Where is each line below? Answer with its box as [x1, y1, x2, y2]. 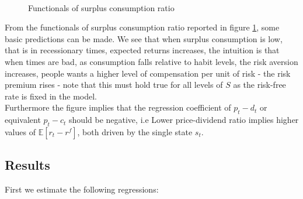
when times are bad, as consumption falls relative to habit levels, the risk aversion [5, 55, 298, 67]
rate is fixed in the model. [5, 90, 97, 102]
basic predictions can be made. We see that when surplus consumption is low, [5, 32, 283, 44]
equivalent [5, 114, 41, 126]
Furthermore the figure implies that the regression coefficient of [5, 101, 231, 114]
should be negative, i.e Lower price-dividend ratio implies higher [69, 114, 299, 126]
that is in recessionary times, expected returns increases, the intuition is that [5, 44, 280, 56]
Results [5, 156, 50, 174]
